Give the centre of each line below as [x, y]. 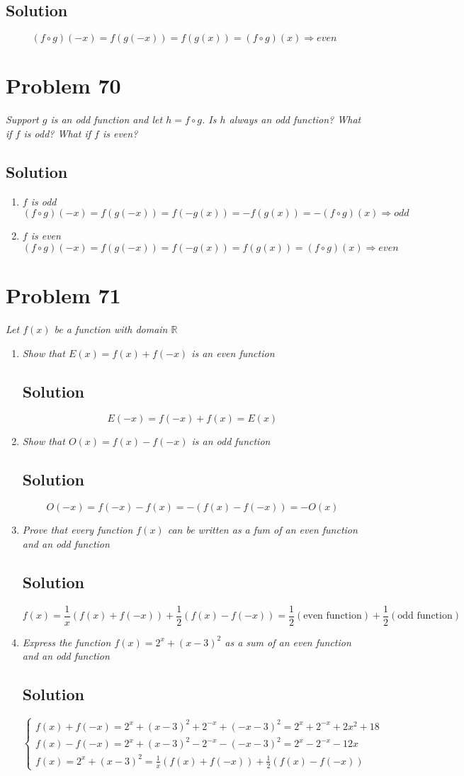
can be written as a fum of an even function [262, 530]
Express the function [67, 642]
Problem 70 [63, 85]
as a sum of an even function [288, 642]
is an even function [233, 353]
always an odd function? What [295, 119]
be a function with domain [111, 329]
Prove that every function [78, 530]
